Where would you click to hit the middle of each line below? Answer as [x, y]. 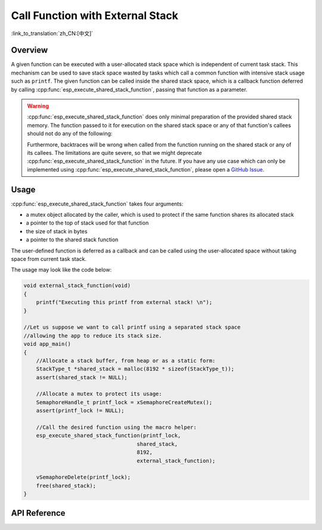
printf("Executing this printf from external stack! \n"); [124, 303]
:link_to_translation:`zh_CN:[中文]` [52, 33]
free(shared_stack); [66, 486]
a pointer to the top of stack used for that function [87, 223]
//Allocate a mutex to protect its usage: [99, 394]
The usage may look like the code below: [61, 270]
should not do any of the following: [70, 133]
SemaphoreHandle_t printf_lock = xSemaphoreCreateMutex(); [124, 402]
